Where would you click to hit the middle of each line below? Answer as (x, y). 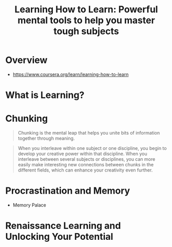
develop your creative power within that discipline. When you (82, 154)
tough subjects (86, 31)
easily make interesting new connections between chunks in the (86, 165)
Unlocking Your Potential (59, 237)
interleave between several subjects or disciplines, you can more (87, 159)
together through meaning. (46, 138)
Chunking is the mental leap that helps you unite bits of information (89, 133)
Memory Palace (29, 205)
